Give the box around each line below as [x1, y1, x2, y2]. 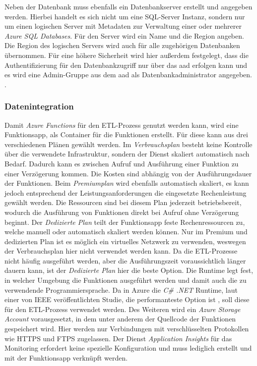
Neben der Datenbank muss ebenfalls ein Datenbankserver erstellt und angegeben [4, 1, 253, 11]
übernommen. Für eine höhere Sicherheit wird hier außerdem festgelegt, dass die [4, 50, 249, 60]
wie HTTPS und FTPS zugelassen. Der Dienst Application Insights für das [4, 333, 232, 343]
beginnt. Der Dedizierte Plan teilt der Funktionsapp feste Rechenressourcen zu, [4, 216, 245, 227]
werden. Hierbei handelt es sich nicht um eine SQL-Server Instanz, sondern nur [4, 11, 245, 21]
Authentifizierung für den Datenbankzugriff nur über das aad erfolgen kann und [4, 59, 248, 70]
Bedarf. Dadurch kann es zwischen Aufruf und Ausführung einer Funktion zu [4, 158, 239, 168]
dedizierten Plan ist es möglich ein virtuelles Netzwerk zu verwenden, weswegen [4, 236, 246, 246]
